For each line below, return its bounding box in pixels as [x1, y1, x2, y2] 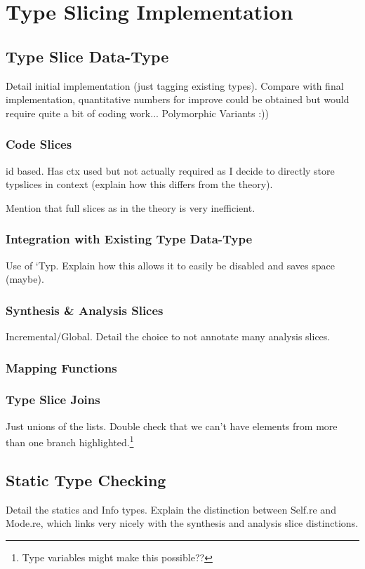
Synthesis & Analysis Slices [6, 301, 164, 319]
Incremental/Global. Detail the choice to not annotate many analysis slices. [6, 328, 331, 343]
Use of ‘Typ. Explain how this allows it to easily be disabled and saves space [6, 257, 335, 272]
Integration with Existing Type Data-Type [6, 230, 253, 248]
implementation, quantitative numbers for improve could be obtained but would [6, 92, 350, 107]
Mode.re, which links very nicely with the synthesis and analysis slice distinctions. [6, 516, 359, 530]
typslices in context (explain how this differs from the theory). [6, 177, 273, 192]
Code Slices [6, 135, 72, 153]
